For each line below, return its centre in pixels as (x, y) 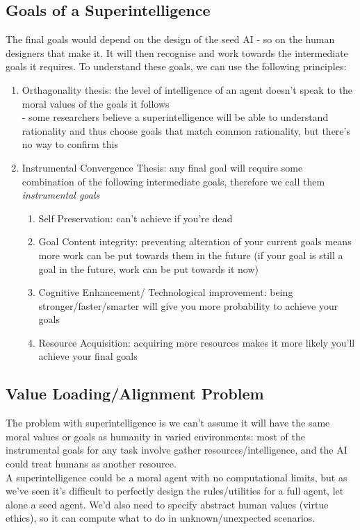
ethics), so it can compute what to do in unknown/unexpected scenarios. (161, 518)
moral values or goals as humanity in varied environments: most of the (156, 436)
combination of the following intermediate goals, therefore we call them (173, 181)
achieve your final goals (88, 356)
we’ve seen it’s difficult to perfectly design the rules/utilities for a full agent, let (175, 491)
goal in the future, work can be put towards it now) (148, 268)
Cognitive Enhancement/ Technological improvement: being (166, 292)
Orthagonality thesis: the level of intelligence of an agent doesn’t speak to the (187, 89)
